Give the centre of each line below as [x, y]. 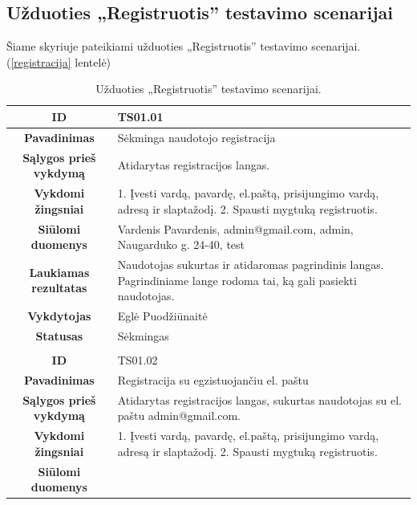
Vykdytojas [59, 316]
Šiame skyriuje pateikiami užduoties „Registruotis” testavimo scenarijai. [184, 46]
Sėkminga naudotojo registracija [196, 137]
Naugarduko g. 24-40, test [181, 244]
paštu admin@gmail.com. [179, 415]
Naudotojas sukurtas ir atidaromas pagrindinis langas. [251, 264]
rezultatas [59, 288]
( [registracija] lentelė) [59, 61]
